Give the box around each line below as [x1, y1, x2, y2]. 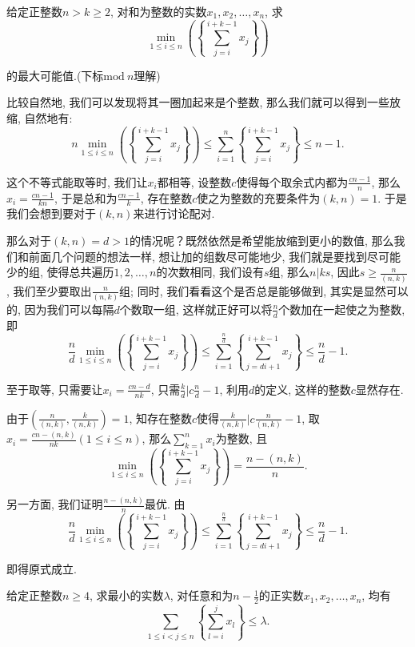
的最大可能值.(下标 [6, 66, 104, 83]
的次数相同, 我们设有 [156, 263, 264, 280]
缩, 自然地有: [6, 110, 73, 126]
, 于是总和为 [54, 189, 118, 206]
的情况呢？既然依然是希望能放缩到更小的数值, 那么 [130, 232, 394, 249]
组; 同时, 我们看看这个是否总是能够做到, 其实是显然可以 [119, 282, 409, 299]
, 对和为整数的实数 [110, 3, 207, 19]
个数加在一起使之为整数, [278, 300, 405, 317]
